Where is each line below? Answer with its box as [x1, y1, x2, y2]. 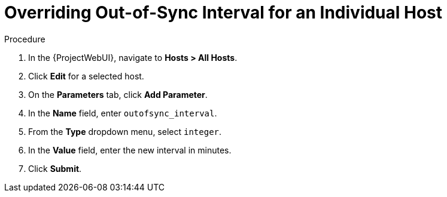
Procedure [4, 33, 45, 44]
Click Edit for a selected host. [28, 70, 144, 81]
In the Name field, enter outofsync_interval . [28, 107, 217, 118]
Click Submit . [28, 163, 82, 174]
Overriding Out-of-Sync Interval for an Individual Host [4, 2, 443, 23]
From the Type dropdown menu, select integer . [28, 126, 222, 137]
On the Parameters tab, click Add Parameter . [28, 89, 208, 100]
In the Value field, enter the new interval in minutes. [28, 144, 232, 155]
